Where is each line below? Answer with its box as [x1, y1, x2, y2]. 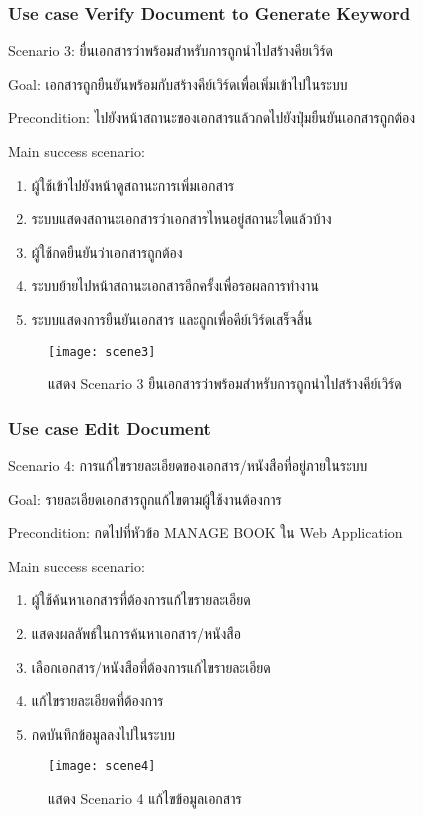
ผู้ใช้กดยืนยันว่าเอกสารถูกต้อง [31, 241, 183, 262]
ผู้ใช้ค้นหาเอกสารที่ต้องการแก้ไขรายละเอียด [31, 589, 251, 610]
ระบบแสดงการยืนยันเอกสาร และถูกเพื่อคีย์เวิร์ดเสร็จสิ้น [31, 308, 313, 329]
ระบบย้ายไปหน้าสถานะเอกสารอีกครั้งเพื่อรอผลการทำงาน [31, 275, 319, 296]
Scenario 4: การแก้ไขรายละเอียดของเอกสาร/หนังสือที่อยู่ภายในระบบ [8, 455, 368, 476]
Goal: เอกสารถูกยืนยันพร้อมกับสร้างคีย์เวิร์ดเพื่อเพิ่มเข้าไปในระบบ [8, 73, 348, 94]
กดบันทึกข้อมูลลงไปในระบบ [31, 723, 175, 744]
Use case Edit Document [8, 415, 211, 440]
